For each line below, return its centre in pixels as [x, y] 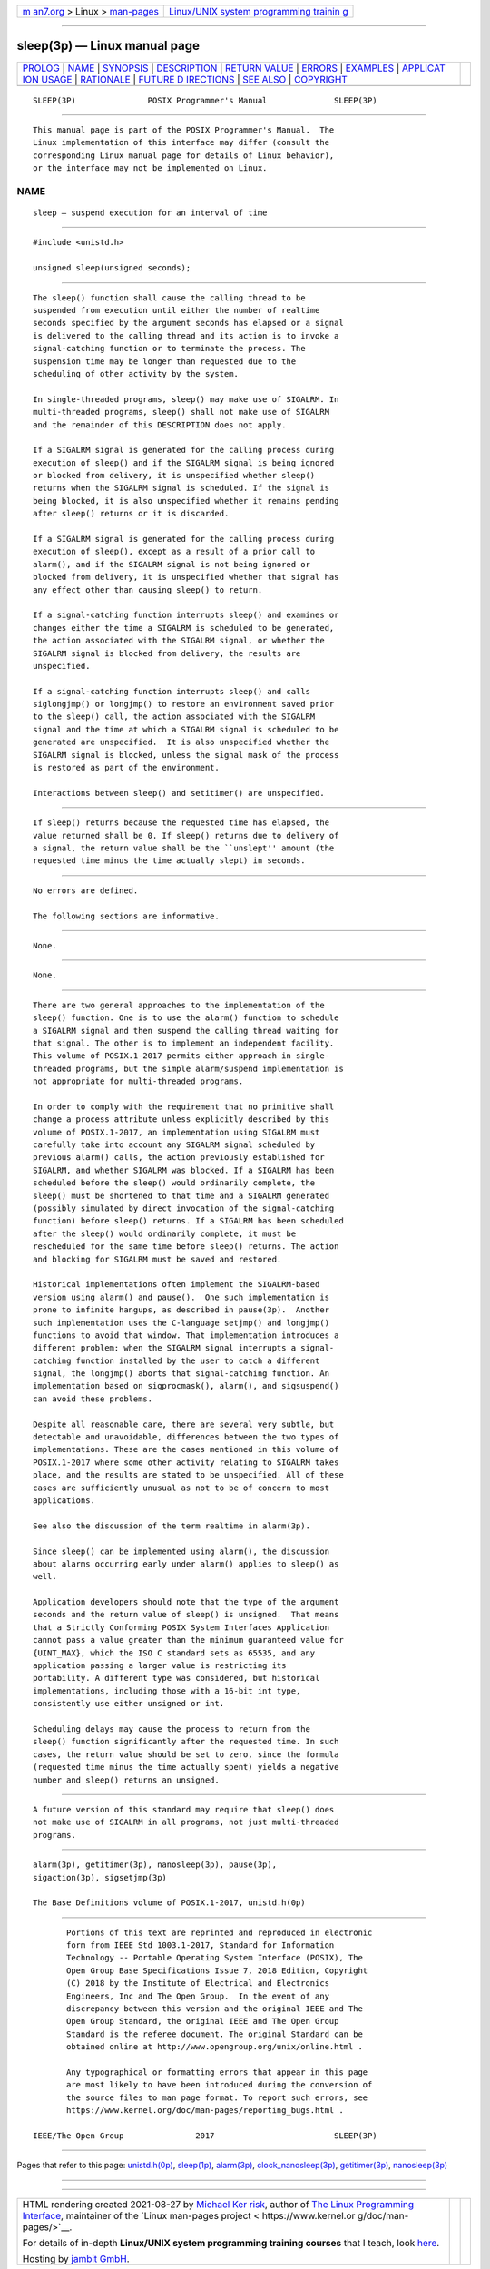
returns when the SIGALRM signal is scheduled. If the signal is [181, 488]
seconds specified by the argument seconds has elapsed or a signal [188, 323]
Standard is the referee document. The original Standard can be [215, 2034]
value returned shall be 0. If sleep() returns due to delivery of [186, 835]
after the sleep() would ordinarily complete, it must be [165, 1233]
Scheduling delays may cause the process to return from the [171, 1729]
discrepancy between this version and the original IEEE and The [215, 2009]
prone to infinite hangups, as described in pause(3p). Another [181, 1310]
